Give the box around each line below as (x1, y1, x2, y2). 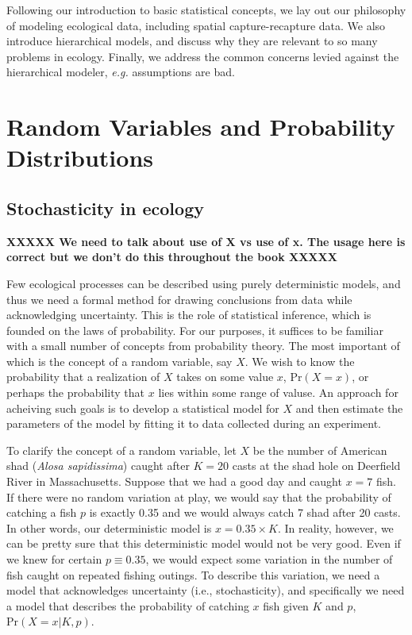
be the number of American (252, 441, 387, 458)
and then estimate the (295, 399, 403, 416)
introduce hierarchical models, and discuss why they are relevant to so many (6, 33, 378, 49)
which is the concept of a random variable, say (6, 352, 233, 369)
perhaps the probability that (6, 384, 145, 401)
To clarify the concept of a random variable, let (6, 441, 237, 458)
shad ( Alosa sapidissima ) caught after (6, 457, 190, 474)
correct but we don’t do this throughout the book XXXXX (6, 248, 337, 265)
